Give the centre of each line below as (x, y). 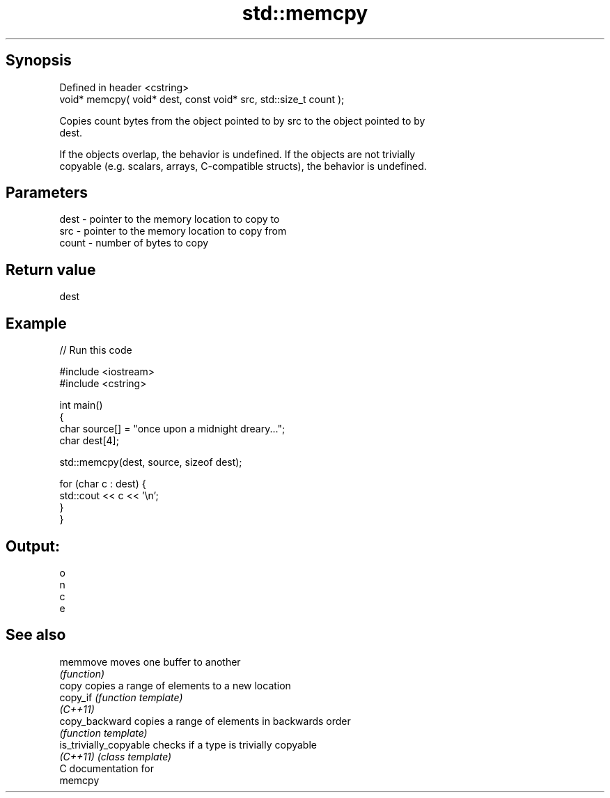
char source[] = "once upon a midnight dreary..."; (172, 429)
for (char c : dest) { (103, 484)
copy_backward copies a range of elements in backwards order (205, 721)
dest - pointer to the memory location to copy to (170, 219)
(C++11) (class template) (116, 756)
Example (36, 323)
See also (36, 635)
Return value (51, 269)
